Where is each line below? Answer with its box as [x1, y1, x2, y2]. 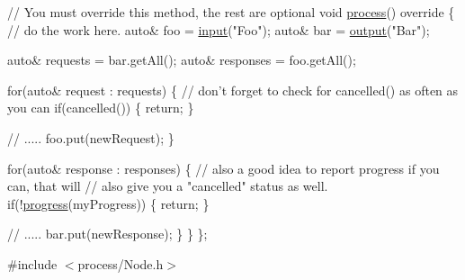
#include [7, 254, 58, 273]
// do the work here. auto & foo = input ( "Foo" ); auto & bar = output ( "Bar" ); [7, 20, 430, 39]
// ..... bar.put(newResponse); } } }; [7, 224, 208, 243]
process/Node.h [77, 254, 164, 273]
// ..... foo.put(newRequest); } [7, 128, 174, 147]
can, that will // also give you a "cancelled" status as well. [7, 176, 328, 195]
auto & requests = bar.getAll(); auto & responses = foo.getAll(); [7, 50, 356, 69]
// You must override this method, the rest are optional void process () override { [7, 3, 455, 21]
